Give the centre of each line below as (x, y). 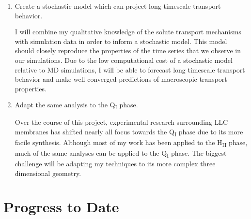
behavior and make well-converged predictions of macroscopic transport (121, 79)
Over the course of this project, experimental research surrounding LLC (121, 122)
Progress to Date (61, 206)
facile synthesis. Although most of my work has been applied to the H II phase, (131, 143)
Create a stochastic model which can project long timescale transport (118, 6)
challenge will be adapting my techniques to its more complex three (115, 164)
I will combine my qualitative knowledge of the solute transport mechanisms (128, 32)
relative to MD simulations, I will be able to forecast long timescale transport (130, 69)
